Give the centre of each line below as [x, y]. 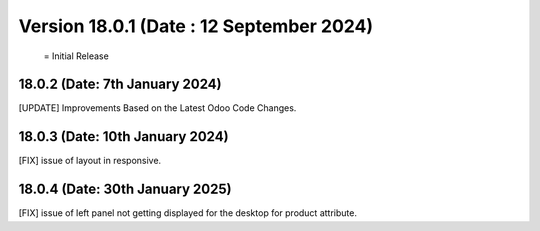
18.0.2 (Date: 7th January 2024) [120, 84]
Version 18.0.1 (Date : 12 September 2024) [196, 26]
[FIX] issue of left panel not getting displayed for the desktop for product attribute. [187, 213]
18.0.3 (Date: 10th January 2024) [123, 136]
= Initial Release [76, 56]
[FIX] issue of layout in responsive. [90, 161]
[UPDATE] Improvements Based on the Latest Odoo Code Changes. [157, 108]
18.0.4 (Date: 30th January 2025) [125, 189]
